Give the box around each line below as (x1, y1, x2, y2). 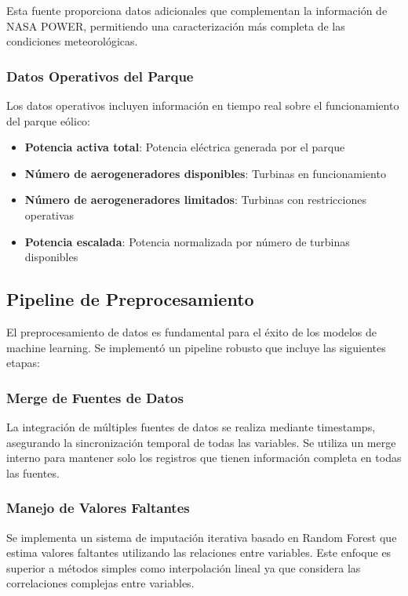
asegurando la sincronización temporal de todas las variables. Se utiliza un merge (6, 434, 396, 450)
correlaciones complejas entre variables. (6, 575, 195, 591)
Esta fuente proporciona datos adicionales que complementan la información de (6, 2, 388, 18)
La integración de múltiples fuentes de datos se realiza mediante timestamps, (6, 418, 376, 434)
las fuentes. (6, 464, 60, 481)
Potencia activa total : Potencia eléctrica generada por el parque (24, 139, 345, 155)
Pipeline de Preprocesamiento (6, 287, 254, 311)
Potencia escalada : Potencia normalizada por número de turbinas (24, 233, 350, 249)
